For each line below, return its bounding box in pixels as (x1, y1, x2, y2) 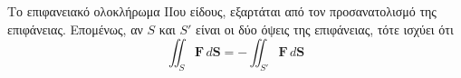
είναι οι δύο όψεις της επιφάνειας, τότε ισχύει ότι (196, 19, 454, 38)
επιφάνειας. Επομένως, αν (7, 19, 143, 38)
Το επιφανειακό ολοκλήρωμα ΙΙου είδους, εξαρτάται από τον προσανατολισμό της (7, 2, 437, 20)
